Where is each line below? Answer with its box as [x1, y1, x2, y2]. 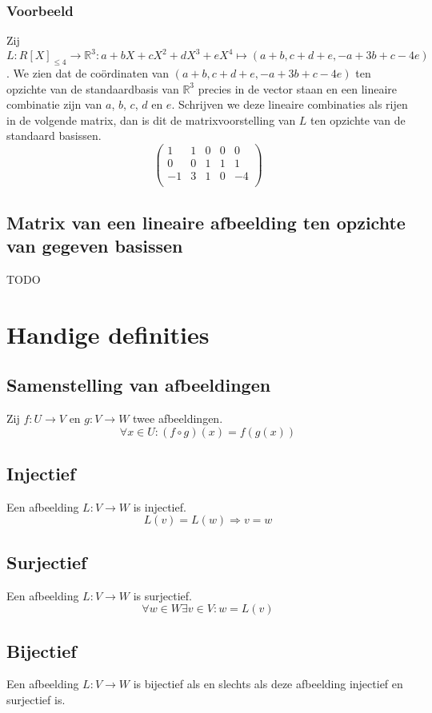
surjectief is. [6, 691, 66, 708]
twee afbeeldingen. [133, 410, 223, 427]
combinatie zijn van [6, 96, 102, 113]
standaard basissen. [6, 127, 102, 144]
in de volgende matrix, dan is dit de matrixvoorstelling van [6, 111, 296, 128]
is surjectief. [133, 587, 192, 603]
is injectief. [133, 498, 186, 515]
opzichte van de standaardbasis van [6, 80, 179, 97]
